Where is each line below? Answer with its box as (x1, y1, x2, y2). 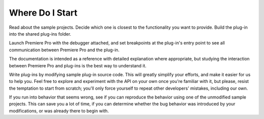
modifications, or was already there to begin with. (9, 108, 109, 114)
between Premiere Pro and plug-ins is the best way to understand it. (9, 62, 147, 68)
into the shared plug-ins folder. (9, 31, 71, 37)
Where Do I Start (9, 7, 78, 18)
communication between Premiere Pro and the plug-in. (9, 47, 120, 53)
